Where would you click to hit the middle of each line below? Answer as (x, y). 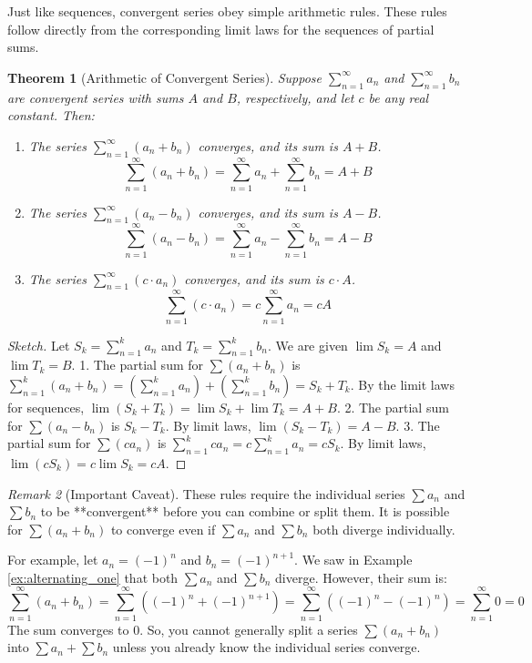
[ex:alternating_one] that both (93, 577)
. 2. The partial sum (393, 407)
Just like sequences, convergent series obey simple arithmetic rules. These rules (227, 11)
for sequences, (46, 407)
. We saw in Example (353, 560)
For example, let (53, 560)
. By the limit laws (402, 384)
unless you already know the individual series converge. (266, 647)
